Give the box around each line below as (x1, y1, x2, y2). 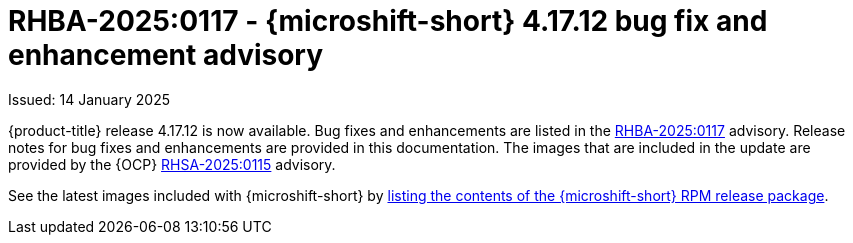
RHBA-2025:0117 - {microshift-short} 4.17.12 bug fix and (8, 4, 768, 38)
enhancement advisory (8, 38, 324, 72)
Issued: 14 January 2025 (8, 90, 170, 108)
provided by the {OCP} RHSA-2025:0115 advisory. (8, 155, 336, 173)
